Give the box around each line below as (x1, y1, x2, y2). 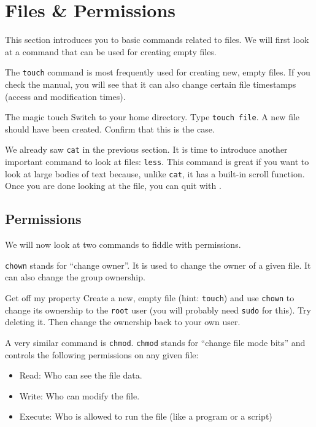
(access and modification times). (5, 90, 126, 102)
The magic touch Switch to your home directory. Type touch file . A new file (5, 110, 300, 123)
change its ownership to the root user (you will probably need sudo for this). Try (5, 303, 311, 316)
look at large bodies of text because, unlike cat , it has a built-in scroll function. (5, 167, 305, 180)
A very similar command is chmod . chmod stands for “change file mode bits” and (5, 336, 306, 348)
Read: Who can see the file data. (19, 369, 142, 382)
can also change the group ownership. (5, 271, 145, 283)
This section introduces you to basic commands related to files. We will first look (5, 33, 309, 46)
